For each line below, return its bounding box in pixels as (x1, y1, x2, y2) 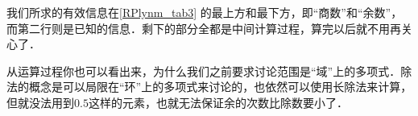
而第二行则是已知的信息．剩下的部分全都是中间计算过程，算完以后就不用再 (6, 19, 401, 36)
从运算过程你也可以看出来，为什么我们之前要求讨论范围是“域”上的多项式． (6, 62, 401, 79)
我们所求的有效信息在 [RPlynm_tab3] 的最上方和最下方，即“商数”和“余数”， (6, 4, 403, 20)
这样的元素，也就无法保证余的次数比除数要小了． (88, 93, 348, 110)
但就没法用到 (6, 93, 74, 110)
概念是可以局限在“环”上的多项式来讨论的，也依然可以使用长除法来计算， (28, 78, 412, 95)
